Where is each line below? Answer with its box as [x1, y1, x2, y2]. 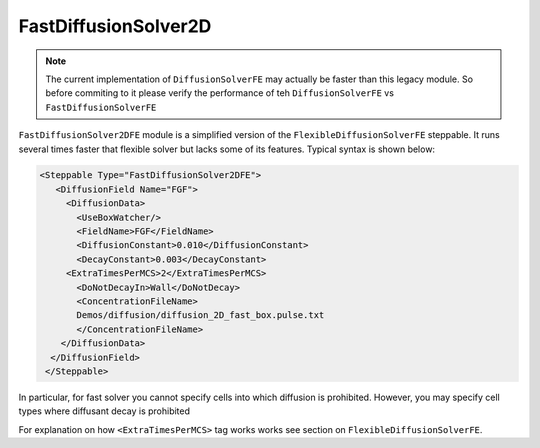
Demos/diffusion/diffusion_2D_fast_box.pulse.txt [76, 310, 325, 321]
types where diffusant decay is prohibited [18, 405, 190, 417]
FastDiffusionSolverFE [45, 101, 157, 113]
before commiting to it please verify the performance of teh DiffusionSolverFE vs [45, 87, 395, 99]
